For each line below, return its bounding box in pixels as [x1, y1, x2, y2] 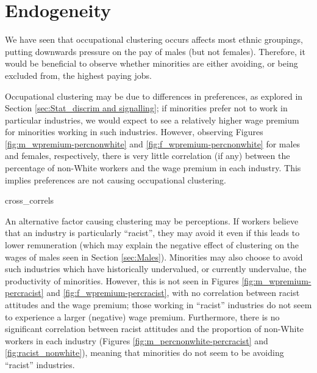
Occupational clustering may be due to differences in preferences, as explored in [5, 89, 303, 102]
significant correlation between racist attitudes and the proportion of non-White [5, 322, 304, 335]
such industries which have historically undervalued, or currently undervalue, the [5, 262, 307, 275]
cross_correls [5, 194, 54, 207]
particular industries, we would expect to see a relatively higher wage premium [5, 113, 299, 126]
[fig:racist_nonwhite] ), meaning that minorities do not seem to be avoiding [5, 346, 284, 359]
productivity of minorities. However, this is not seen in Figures [5, 274, 239, 287]
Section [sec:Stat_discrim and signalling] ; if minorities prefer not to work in [5, 102, 288, 114]
